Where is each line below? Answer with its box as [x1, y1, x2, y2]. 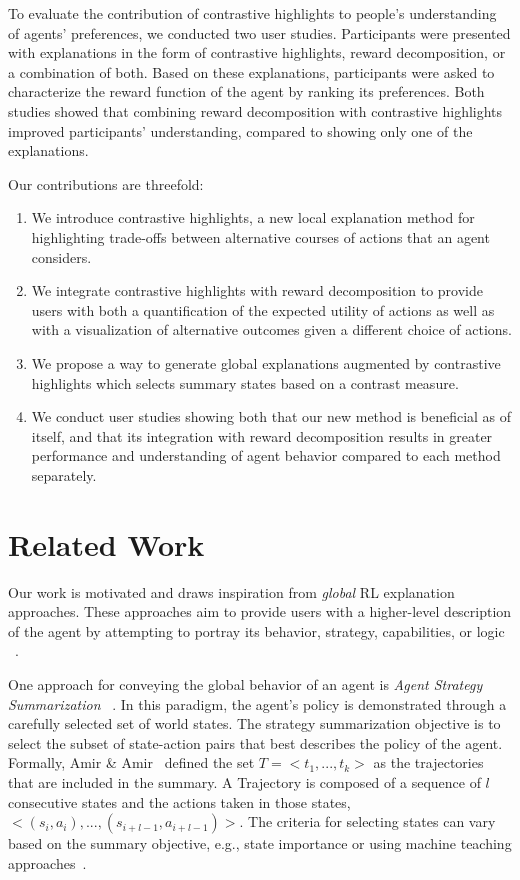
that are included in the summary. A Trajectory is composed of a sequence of [8, 771, 481, 792]
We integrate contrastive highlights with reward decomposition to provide [31, 280, 483, 301]
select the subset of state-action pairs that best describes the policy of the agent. [8, 732, 503, 753]
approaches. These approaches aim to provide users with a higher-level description [8, 601, 512, 622]
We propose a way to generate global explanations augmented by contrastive [31, 352, 501, 373]
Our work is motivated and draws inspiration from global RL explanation [8, 581, 455, 602]
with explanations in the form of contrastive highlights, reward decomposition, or [8, 42, 506, 63]
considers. [31, 246, 92, 267]
